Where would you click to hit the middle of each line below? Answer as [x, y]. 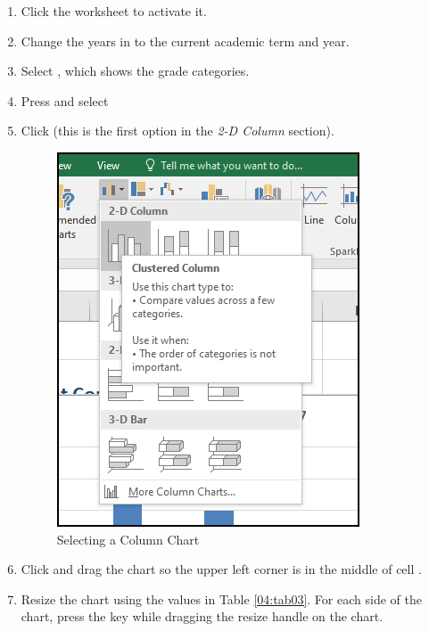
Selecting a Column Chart [128, 539]
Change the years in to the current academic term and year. [185, 41]
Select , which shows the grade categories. [135, 71]
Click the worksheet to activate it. [114, 11]
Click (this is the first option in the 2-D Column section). [177, 131]
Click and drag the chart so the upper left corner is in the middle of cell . [221, 569]
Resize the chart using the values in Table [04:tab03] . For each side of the [221, 598]
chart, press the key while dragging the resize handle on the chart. [202, 616]
